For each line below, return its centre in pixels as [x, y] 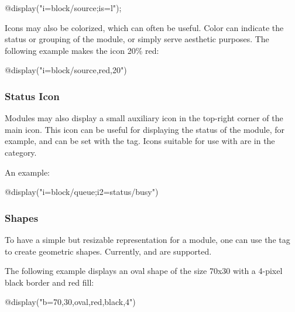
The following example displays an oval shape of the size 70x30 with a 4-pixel [144, 271]
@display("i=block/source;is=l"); [63, 8]
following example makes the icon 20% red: [82, 50]
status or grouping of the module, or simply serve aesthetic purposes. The [137, 39]
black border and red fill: [49, 282]
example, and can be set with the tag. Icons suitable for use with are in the [140, 141]
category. [21, 152]
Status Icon [32, 96]
